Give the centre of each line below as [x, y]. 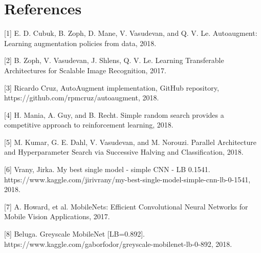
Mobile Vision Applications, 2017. [57, 216]
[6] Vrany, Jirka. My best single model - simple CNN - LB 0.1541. [107, 169]
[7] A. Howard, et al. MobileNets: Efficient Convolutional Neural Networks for [126, 206]
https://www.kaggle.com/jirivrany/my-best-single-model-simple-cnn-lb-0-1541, [127, 179]
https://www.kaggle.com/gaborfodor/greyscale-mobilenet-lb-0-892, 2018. [118, 244]
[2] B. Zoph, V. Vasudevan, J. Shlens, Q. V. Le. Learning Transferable [114, 60]
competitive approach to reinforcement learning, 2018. [89, 125]
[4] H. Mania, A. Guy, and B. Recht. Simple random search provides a [114, 114]
